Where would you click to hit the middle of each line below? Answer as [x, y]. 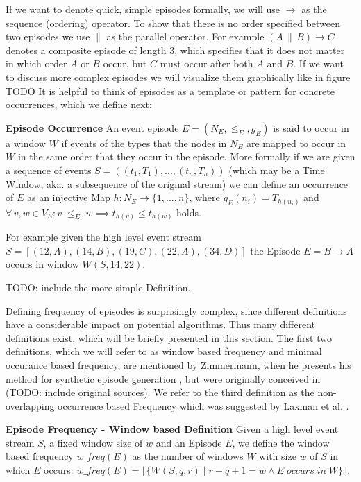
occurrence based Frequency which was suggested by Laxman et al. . [203, 405]
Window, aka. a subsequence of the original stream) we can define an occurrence [177, 183]
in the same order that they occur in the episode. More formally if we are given [186, 156]
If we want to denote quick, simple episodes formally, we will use [143, 9]
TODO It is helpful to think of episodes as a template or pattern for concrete [170, 91]
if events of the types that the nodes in [144, 143]
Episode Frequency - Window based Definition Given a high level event [172, 429]
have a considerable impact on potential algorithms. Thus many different [161, 324]
